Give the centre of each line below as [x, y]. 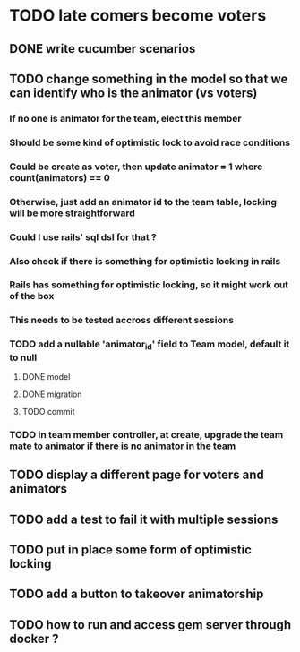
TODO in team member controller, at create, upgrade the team [146, 434]
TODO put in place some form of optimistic [131, 550]
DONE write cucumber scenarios [103, 49]
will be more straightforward [73, 213]
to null [23, 357]
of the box [32, 296]
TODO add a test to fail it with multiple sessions [144, 519]
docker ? [34, 638]
